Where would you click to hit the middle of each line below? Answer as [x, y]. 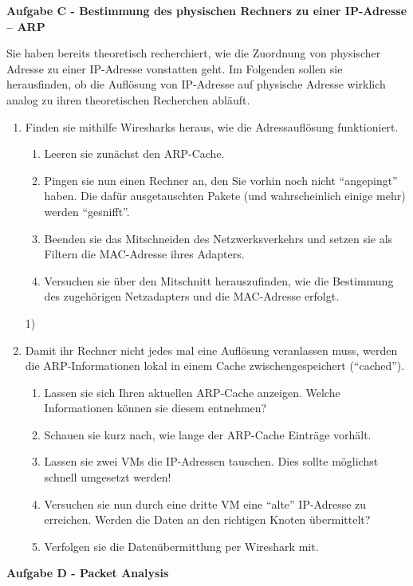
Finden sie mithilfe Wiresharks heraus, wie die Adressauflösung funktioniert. [212, 126]
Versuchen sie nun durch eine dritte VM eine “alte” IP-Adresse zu [205, 503]
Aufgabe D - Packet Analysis [88, 573]
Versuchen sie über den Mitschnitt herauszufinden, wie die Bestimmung [219, 280]
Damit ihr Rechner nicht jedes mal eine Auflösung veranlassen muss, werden [211, 350]
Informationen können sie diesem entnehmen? [155, 408]
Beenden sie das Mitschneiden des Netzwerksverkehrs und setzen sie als [218, 238]
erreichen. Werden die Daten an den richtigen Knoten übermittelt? [207, 519]
